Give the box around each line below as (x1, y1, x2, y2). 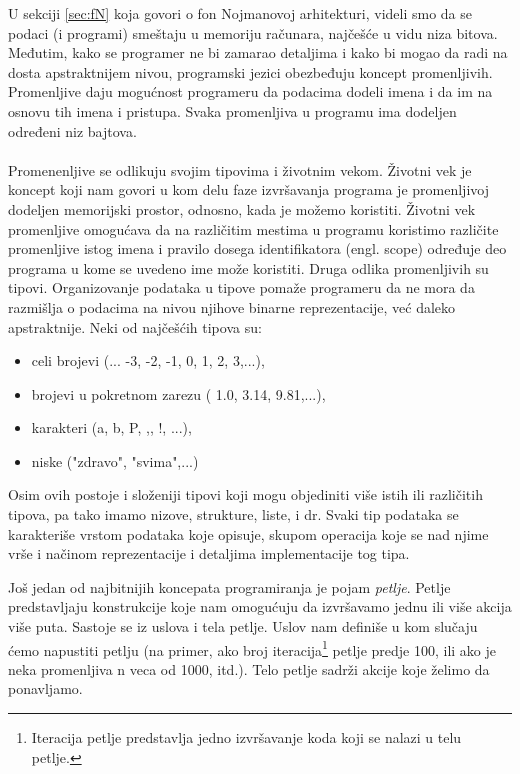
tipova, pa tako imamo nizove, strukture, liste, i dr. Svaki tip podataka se (8, 504, 459, 525)
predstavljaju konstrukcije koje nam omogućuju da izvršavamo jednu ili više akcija (8, 596, 512, 617)
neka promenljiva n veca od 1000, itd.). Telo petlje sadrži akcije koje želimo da (8, 658, 490, 679)
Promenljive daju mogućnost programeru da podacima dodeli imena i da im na (8, 81, 493, 102)
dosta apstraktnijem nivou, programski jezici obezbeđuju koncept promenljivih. (8, 61, 493, 82)
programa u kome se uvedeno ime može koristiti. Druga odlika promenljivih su (8, 257, 489, 278)
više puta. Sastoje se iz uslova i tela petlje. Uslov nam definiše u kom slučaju (8, 616, 478, 637)
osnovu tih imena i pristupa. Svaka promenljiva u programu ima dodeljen (8, 100, 457, 121)
